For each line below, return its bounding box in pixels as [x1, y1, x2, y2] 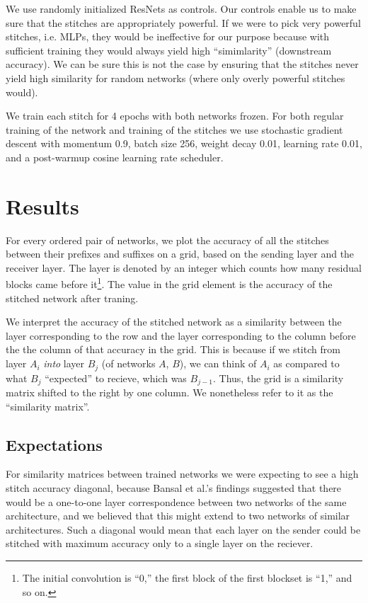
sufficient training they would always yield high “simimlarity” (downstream [6, 42, 332, 57]
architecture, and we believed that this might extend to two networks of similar [6, 508, 350, 523]
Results [6, 191, 79, 220]
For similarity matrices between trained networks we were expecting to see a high [6, 466, 359, 481]
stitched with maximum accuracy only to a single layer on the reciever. [6, 536, 314, 551]
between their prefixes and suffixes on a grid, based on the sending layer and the [6, 246, 355, 261]
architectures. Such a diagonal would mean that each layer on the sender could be [6, 522, 361, 536]
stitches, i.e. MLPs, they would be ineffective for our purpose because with [6, 29, 330, 44]
